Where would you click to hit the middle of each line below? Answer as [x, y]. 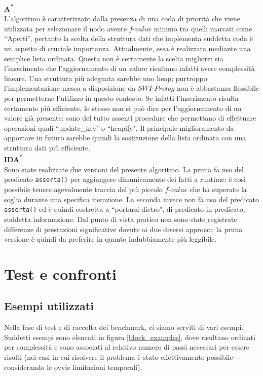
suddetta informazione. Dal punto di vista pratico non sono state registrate [121, 219]
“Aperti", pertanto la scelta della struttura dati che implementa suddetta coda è [128, 38]
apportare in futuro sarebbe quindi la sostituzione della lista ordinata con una [125, 138]
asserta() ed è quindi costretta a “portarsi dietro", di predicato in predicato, [125, 209]
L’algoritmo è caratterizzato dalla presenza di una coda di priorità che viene [122, 18]
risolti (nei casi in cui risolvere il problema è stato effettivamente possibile [119, 357]
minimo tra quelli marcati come [203, 28]
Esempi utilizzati [49, 306]
